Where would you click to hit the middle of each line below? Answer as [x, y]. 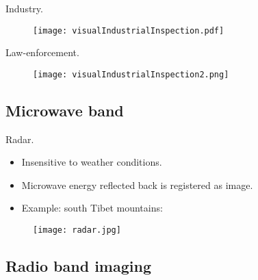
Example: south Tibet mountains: [92, 208]
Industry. [24, 8]
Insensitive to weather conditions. [92, 162]
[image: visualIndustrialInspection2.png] [131, 74]
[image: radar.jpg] [77, 230]
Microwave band [65, 110]
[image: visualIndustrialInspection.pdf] [129, 30]
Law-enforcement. [42, 52]
